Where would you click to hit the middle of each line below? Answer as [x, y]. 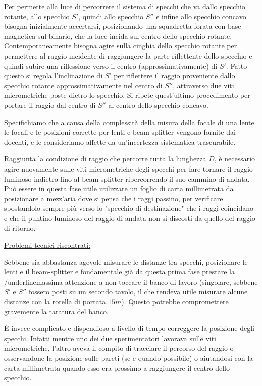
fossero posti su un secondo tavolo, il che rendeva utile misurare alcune [138, 291]
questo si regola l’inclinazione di [54, 75]
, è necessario [235, 159]
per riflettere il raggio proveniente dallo [174, 75]
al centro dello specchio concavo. [158, 105]
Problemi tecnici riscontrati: [47, 245]
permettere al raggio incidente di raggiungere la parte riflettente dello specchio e [128, 55]
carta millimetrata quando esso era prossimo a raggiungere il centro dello [117, 368]
